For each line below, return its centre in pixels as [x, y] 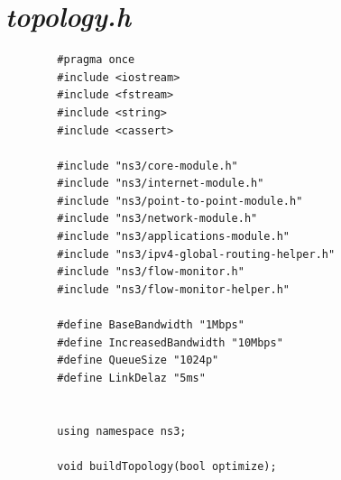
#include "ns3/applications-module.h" [173, 237]
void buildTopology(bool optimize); [167, 466]
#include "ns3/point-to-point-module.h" [180, 201]
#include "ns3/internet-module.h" [161, 184]
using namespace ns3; [122, 431]
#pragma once [96, 60]
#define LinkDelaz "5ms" [131, 378]
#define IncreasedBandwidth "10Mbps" [170, 342]
